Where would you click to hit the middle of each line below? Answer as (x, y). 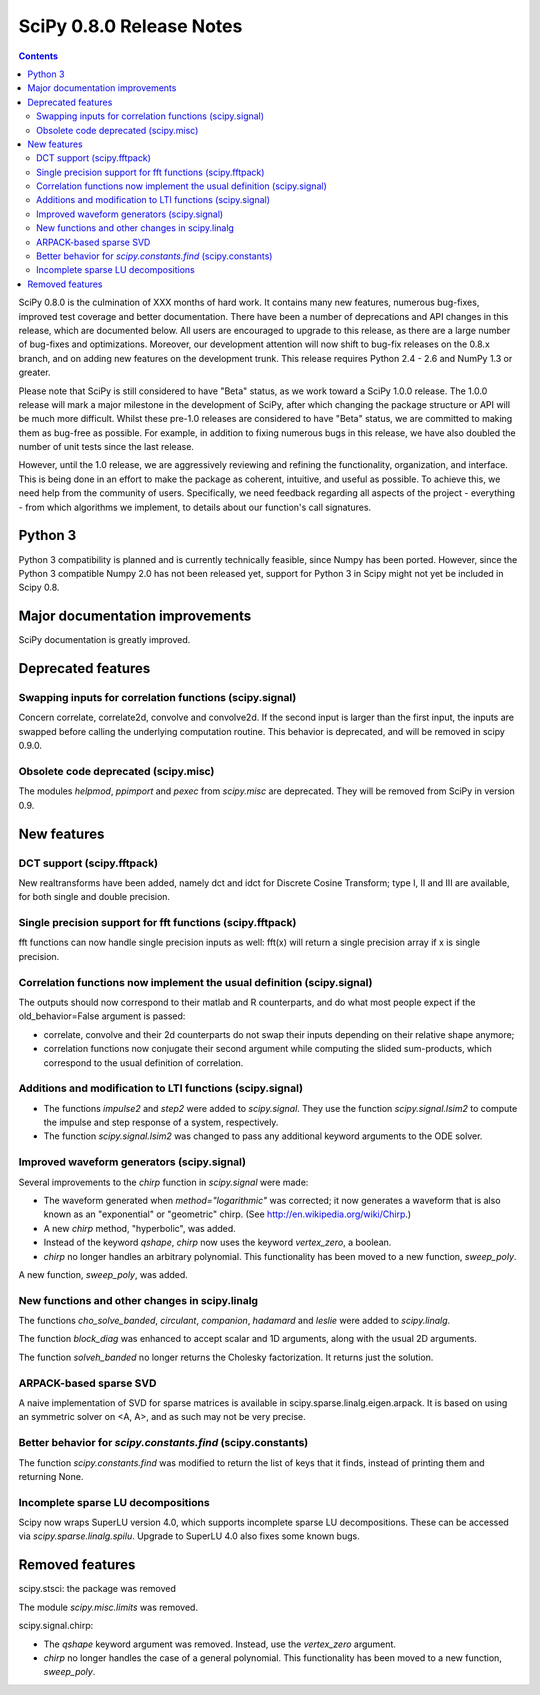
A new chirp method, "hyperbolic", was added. (140, 1228)
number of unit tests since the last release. (106, 447)
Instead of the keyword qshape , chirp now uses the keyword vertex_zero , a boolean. (217, 1242)
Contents (38, 56)
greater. (34, 372)
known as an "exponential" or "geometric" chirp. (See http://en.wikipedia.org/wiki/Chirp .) (227, 1214)
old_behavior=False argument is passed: (102, 1016)
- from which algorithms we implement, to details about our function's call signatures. (195, 507)
